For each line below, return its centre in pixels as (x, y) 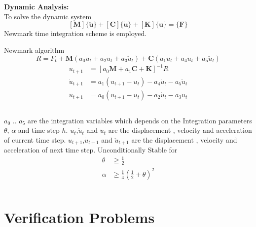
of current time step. (35, 139)
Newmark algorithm (34, 50)
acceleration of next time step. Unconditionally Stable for (91, 150)
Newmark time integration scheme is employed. (75, 33)
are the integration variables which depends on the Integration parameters (140, 120)
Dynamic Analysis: (37, 6)
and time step (39, 130)
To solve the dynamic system (48, 16)
